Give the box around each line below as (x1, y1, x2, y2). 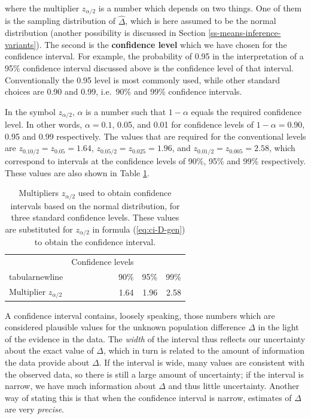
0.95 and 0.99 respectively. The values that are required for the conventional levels (5, 129, 306, 142)
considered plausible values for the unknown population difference (5, 321, 246, 333)
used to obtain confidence (78, 186, 172, 199)
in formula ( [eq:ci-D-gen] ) (92, 222, 185, 235)
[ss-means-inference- (208, 26, 281, 39)
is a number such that (86, 105, 166, 117)
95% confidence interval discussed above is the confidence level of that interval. (5, 62, 294, 74)
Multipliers (19, 186, 59, 199)
